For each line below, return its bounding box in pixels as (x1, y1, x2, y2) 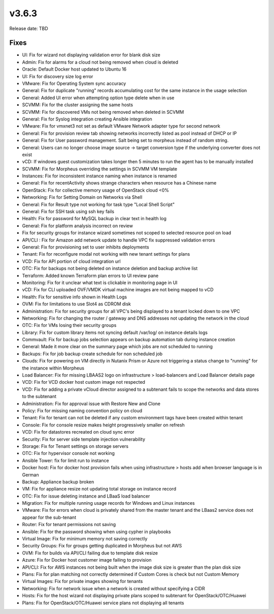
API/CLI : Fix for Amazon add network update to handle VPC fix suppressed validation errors (22, 237, 216, 243)
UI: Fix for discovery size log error (22, 73, 93, 79)
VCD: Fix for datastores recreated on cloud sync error (22, 429, 134, 435)
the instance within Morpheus (22, 365, 85, 371)
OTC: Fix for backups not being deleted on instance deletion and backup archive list (22, 265, 198, 271)
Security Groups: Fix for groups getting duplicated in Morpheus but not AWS (22, 543, 182, 549)
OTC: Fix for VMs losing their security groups (22, 322, 117, 328)
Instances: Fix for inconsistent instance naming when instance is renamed (22, 173, 177, 179)
